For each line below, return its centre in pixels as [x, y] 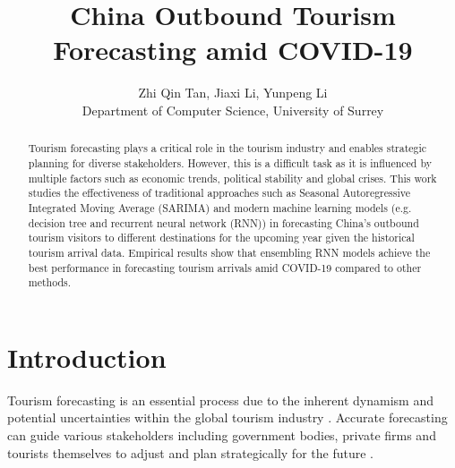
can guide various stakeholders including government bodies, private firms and [222, 434]
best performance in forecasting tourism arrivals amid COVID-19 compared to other [225, 267]
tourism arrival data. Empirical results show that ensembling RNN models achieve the [229, 252]
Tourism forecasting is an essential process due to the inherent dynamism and [220, 400]
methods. [50, 282]
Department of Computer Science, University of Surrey [233, 110]
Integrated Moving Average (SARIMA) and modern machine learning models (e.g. [220, 207]
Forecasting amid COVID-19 [233, 50]
